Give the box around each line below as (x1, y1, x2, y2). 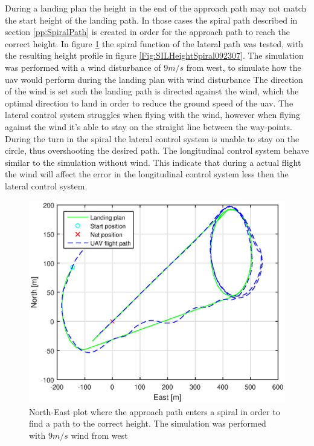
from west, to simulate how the (186, 61, 301, 73)
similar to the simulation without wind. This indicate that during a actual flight (5, 156, 301, 168)
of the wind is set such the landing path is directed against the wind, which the (5, 85, 299, 97)
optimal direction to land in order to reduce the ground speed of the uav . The (5, 96, 293, 109)
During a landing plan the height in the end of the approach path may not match (5, 2, 307, 14)
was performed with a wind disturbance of (5, 61, 161, 73)
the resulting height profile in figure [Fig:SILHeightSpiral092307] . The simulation (5, 49, 304, 62)
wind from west (71, 428, 128, 441)
